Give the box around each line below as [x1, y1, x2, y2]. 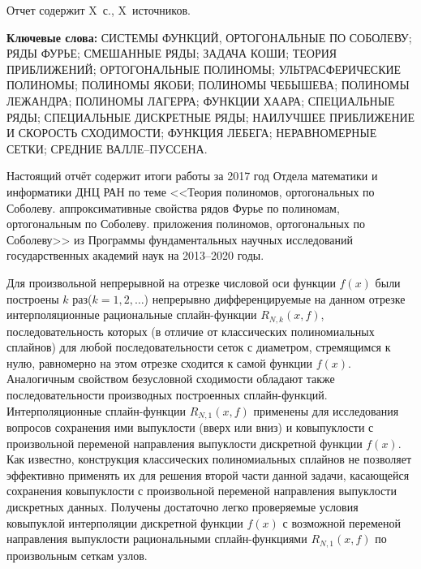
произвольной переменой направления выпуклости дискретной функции [6, 434, 363, 451]
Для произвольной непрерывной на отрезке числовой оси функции [6, 274, 336, 291]
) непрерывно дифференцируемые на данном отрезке [144, 290, 406, 307]
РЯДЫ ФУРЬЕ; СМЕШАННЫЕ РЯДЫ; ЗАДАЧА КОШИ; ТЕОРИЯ [6, 45, 337, 62]
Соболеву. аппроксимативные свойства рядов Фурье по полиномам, [6, 199, 340, 216]
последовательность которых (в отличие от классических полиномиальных [6, 322, 375, 339]
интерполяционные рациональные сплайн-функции [6, 306, 257, 323]
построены [6, 290, 59, 307]
